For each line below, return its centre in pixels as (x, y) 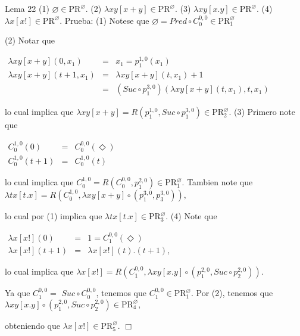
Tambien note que (220, 182)
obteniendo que (32, 325)
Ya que (18, 293)
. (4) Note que (191, 216)
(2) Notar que (30, 40)
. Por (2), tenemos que (232, 293)
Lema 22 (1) (27, 8)
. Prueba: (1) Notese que (104, 20)
